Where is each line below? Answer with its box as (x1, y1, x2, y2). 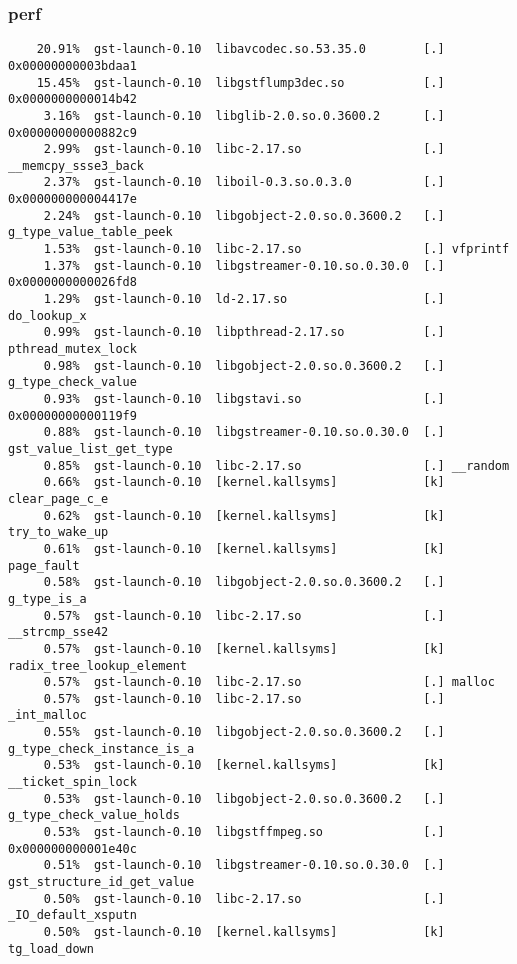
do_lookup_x (8, 308, 87, 323)
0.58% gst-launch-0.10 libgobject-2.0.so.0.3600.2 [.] (43, 575, 445, 590)
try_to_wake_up (8, 525, 109, 540)
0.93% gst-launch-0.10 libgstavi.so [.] (43, 392, 445, 406)
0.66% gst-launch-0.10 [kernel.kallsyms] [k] (43, 475, 445, 490)
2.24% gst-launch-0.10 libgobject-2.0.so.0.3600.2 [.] (43, 208, 445, 223)
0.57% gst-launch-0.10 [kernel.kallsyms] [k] (43, 641, 445, 656)
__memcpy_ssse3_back (8, 158, 145, 173)
